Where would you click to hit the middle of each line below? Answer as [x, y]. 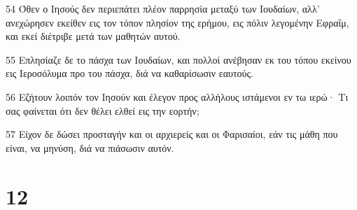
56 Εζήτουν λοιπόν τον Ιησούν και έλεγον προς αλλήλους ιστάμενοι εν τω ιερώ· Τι [177, 96]
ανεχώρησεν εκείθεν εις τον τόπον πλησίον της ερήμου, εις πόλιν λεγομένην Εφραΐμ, [177, 22]
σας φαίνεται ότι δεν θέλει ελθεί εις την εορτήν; [103, 110]
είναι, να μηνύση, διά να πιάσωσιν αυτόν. [90, 147]
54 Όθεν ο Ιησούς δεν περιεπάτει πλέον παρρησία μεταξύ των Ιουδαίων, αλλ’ [163, 8]
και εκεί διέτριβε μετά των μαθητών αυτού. [93, 36]
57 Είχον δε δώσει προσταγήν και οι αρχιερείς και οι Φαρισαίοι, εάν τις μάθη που [172, 134]
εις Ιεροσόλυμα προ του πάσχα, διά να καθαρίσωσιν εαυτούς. [129, 73]
